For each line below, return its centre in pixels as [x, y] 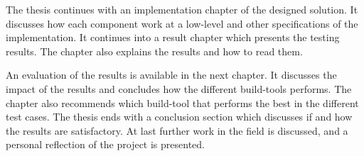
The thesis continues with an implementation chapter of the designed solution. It [182, 9]
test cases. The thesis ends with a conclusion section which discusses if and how [179, 117]
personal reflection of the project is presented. [105, 144]
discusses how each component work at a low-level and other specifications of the [182, 23]
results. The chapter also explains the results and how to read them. [154, 51]
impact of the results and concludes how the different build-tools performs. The [179, 88]
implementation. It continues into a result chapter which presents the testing [173, 37]
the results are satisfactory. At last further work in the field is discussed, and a [177, 130]
